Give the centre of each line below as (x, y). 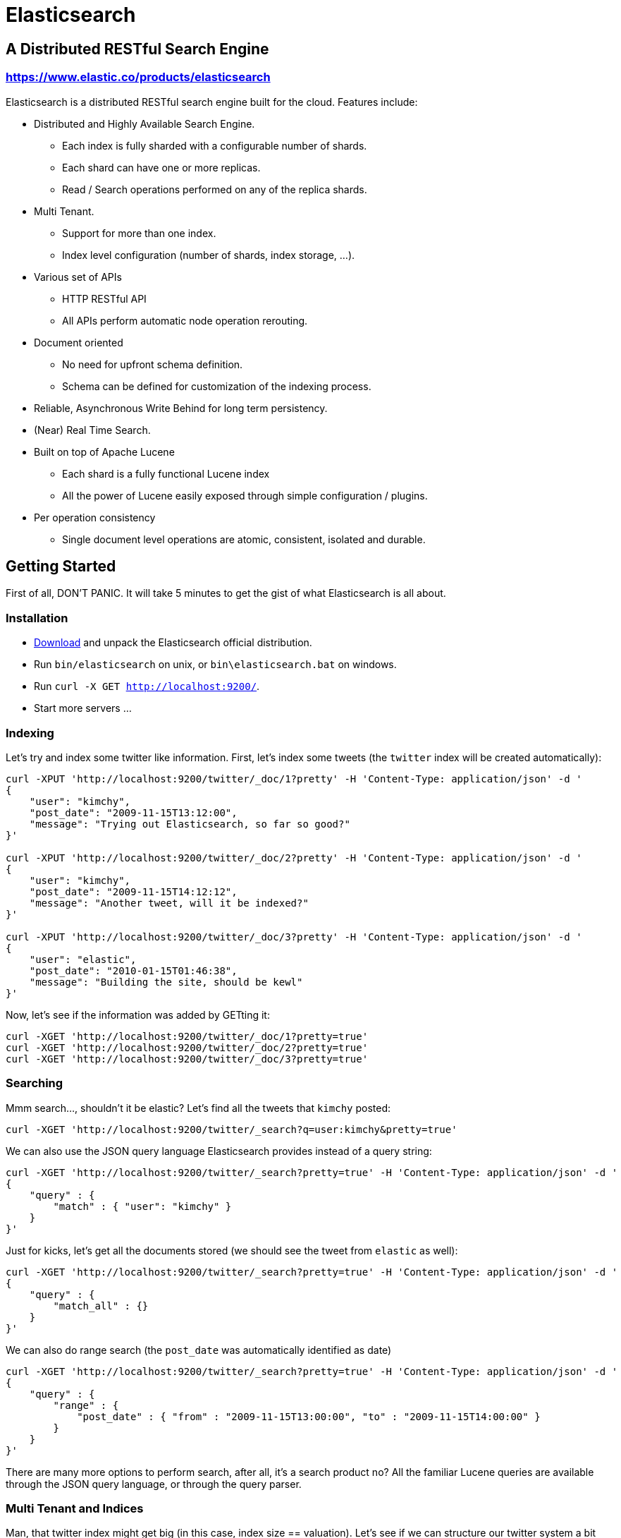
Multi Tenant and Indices (75, 1509)
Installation (37, 618)
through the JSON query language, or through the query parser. (154, 1484)
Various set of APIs (78, 277)
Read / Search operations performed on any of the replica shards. (215, 189)
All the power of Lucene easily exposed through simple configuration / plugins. (245, 495)
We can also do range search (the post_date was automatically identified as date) (199, 1350)
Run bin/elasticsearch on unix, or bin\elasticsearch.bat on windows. (215, 665)
